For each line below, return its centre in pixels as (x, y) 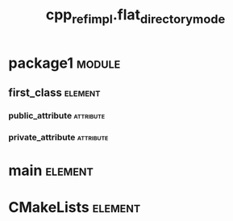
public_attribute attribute (57, 116)
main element (51, 171)
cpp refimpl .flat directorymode (135, 16)
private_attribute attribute (58, 137)
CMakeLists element (75, 208)
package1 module (64, 63)
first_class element (54, 93)
